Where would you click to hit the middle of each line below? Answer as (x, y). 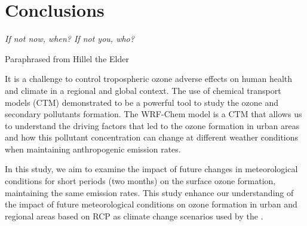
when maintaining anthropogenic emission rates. (93, 149)
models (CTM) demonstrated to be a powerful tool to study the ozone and (142, 102)
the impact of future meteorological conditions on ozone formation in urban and (151, 204)
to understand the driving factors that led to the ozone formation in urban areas (152, 125)
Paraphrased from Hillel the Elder (67, 58)
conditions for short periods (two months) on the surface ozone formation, (140, 181)
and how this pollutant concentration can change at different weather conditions (152, 137)
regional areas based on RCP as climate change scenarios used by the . (134, 216)
